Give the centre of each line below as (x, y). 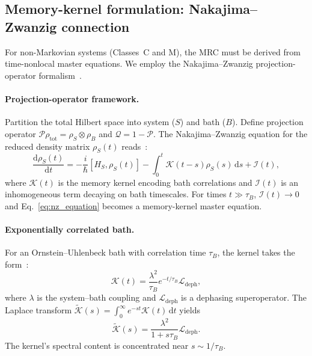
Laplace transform (38, 310)
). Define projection (268, 122)
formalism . (60, 75)
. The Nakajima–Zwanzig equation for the (230, 133)
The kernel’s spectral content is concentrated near (97, 345)
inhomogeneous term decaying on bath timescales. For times (116, 194)
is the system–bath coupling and (96, 297)
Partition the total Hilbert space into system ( (90, 122)
